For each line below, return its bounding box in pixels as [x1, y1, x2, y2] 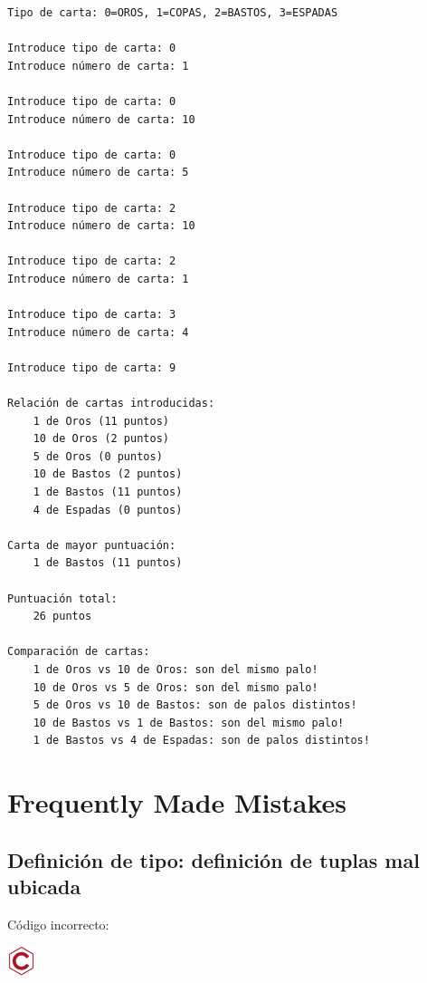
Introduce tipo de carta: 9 [7, 361, 176, 374]
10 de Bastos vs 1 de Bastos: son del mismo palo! [33, 716, 345, 729]
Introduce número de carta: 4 [7, 325, 189, 339]
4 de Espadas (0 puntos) [33, 503, 183, 516]
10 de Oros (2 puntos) [33, 432, 169, 446]
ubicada [7, 872, 81, 901]
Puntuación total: [7, 592, 118, 605]
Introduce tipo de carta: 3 [7, 308, 176, 322]
